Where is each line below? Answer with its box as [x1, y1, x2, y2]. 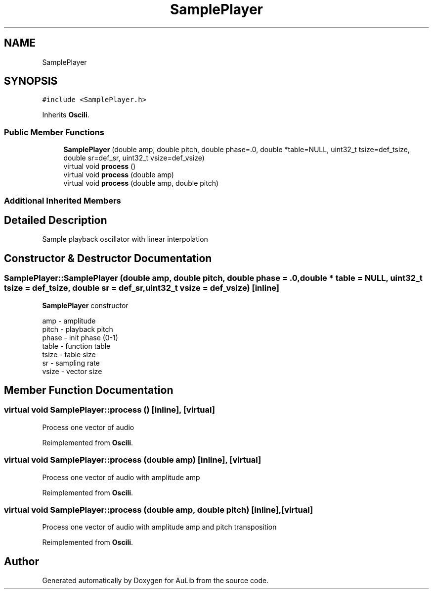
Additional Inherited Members [4, 195, 121, 206]
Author [4, 555, 39, 568]
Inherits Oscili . [42, 110, 89, 119]
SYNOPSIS [4, 75, 58, 88]
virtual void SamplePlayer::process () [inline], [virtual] [4, 405, 215, 415]
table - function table [42, 341, 111, 350]
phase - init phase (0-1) [42, 333, 118, 342]
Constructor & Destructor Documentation [4, 252, 212, 265]
